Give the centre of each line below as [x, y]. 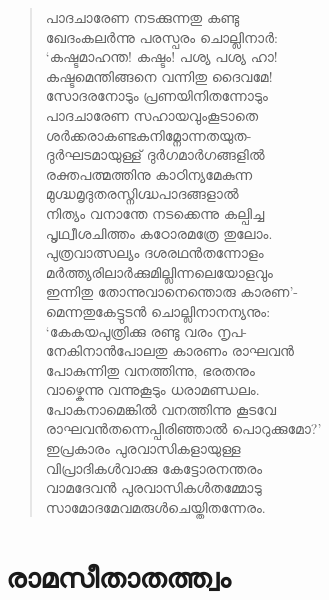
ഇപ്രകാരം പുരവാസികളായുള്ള [143, 448]
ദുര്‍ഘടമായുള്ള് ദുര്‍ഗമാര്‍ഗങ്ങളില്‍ [155, 154]
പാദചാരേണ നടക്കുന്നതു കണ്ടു [142, 17]
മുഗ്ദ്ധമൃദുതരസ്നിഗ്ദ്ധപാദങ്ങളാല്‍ [142, 193]
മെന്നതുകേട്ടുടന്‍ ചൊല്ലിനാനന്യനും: [158, 310]
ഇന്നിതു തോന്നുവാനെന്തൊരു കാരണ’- [171, 291]
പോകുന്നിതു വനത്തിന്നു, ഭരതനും [150, 369]
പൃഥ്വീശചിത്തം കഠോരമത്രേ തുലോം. [159, 232]
